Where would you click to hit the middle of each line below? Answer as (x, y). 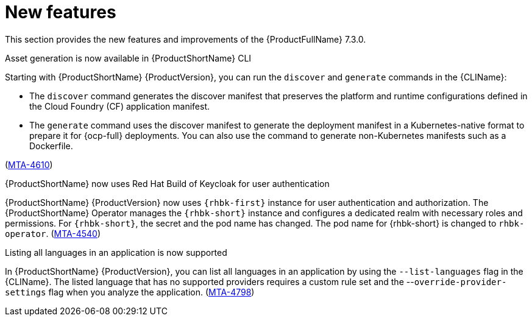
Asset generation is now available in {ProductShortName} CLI (128, 58)
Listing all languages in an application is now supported (116, 252)
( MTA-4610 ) (29, 164)
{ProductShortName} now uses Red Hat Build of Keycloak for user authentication (167, 183)
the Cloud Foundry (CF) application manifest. (120, 106)
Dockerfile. (51, 146)
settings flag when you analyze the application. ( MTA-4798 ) (130, 292)
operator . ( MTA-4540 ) (53, 233)
